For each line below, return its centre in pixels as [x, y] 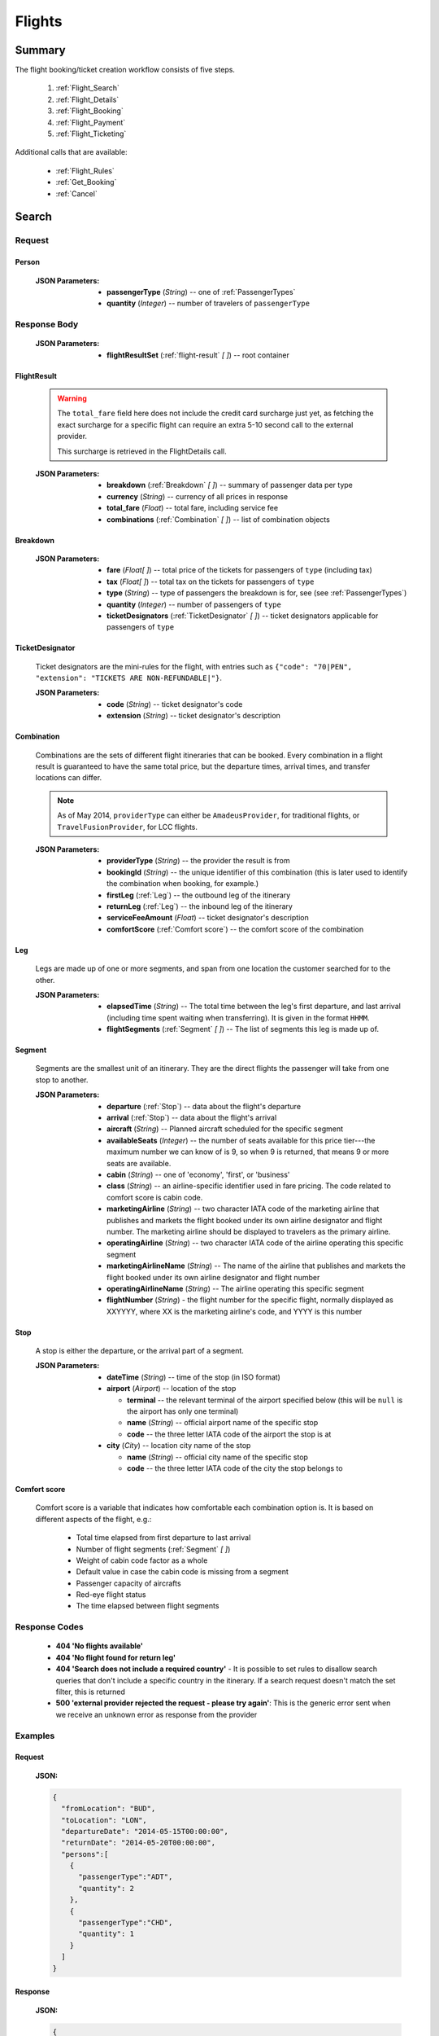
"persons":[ [85, 1854]
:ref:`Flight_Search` [87, 88]
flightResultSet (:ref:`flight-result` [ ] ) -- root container [198, 355]
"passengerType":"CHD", [126, 1923]
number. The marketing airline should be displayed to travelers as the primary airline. [249, 1231]
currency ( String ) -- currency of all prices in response [198, 496]
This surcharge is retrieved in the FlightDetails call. [142, 451]
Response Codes [50, 1627]
